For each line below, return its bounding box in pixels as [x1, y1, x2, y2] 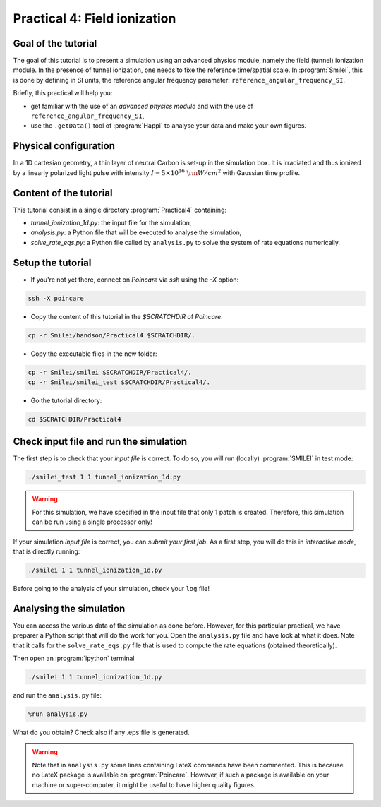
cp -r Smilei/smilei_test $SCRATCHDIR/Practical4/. [28, 378, 211, 386]
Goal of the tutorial [13, 37, 97, 49]
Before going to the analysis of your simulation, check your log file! [13, 584, 210, 592]
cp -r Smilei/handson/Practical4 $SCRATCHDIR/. [28, 331, 195, 339]
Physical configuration [13, 140, 116, 152]
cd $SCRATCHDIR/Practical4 [28, 415, 121, 423]
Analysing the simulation [13, 602, 126, 614]
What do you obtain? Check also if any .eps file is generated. [13, 728, 190, 736]
